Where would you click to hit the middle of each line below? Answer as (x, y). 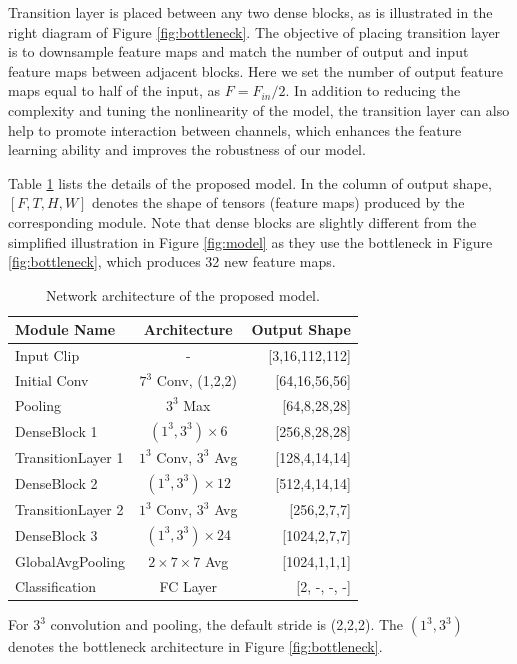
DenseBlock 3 (56, 535)
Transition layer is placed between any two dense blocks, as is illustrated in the (250, 12)
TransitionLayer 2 (69, 509)
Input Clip (47, 355)
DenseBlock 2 (56, 482)
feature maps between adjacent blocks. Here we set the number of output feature (256, 70)
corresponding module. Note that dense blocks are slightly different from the (242, 221)
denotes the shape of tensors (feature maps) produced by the (278, 202)
